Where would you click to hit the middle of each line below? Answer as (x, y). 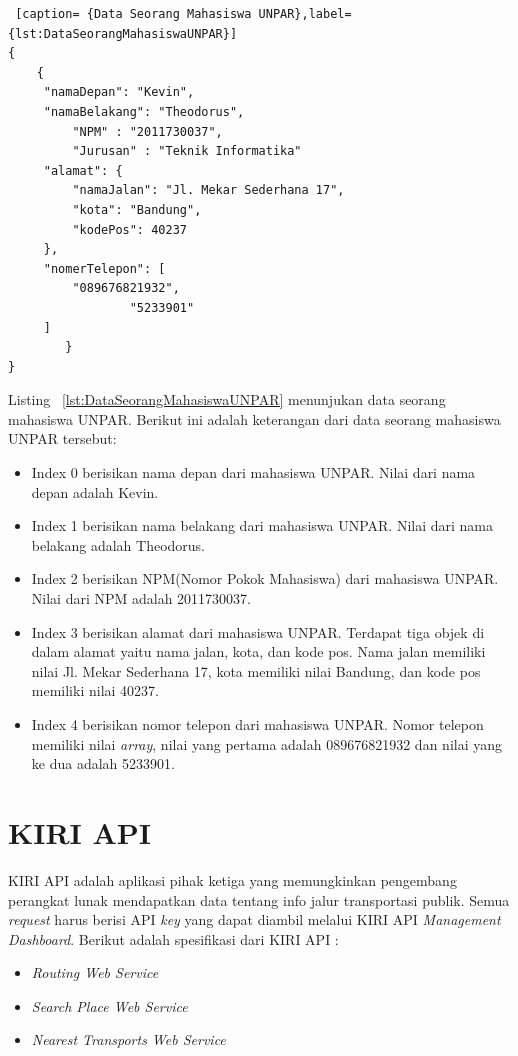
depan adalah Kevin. (95, 491)
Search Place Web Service (109, 1005)
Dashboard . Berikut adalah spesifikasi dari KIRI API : (173, 938)
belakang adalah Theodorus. (118, 544)
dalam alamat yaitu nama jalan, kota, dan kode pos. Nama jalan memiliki (258, 651)
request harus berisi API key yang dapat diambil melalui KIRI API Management (254, 919)
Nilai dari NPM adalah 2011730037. (141, 598)
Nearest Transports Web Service (128, 1039)
